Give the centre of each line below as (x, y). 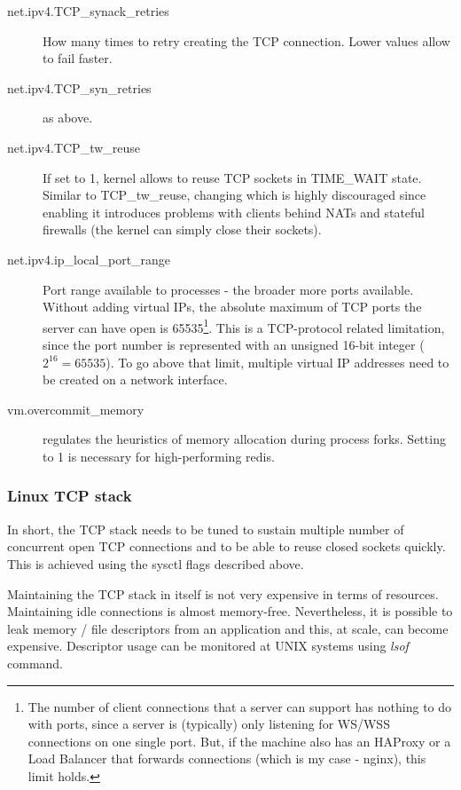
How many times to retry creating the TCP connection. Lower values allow (246, 40)
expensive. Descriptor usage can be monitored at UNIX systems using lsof (208, 646)
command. (35, 663)
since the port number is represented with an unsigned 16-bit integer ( (234, 344)
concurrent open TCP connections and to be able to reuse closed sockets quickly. (227, 546)
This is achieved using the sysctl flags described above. (156, 563)
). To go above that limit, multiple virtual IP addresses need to (277, 362)
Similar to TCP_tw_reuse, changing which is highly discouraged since (234, 195)
